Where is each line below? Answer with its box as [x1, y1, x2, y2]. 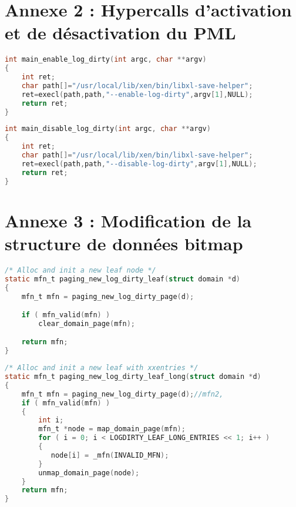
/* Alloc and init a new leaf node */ [5, 266, 156, 274]
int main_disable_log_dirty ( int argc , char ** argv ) [5, 125, 211, 133]
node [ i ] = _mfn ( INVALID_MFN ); [51, 451, 169, 459]
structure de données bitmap [5, 231, 243, 255]
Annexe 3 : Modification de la [5, 208, 252, 232]
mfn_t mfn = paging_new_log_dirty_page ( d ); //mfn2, [21, 390, 224, 398]
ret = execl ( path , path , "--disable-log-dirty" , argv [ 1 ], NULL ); [21, 159, 257, 168]
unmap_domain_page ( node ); [38, 468, 140, 477]
